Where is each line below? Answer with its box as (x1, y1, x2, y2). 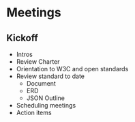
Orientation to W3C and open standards (16, 65, 129, 73)
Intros (16, 50, 33, 58)
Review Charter (16, 58, 60, 66)
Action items (16, 108, 52, 117)
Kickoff (6, 32, 38, 44)
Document (26, 80, 56, 87)
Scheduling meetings (16, 101, 76, 109)
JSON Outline (26, 94, 65, 102)
